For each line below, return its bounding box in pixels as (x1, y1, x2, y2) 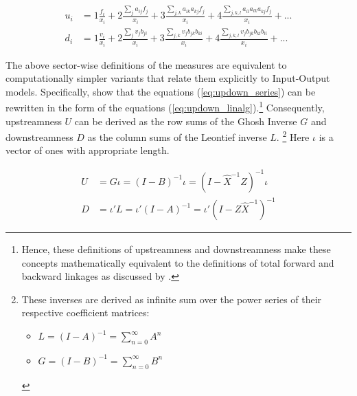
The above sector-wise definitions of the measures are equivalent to (5, 57, 287, 71)
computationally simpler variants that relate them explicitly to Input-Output (5, 71, 330, 85)
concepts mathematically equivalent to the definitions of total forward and (21, 255, 334, 269)
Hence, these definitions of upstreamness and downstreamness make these (21, 242, 331, 256)
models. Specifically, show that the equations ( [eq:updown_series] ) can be (5, 84, 316, 98)
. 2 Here (276, 128, 310, 144)
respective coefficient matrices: (21, 305, 150, 320)
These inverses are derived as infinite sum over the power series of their (21, 291, 322, 306)
